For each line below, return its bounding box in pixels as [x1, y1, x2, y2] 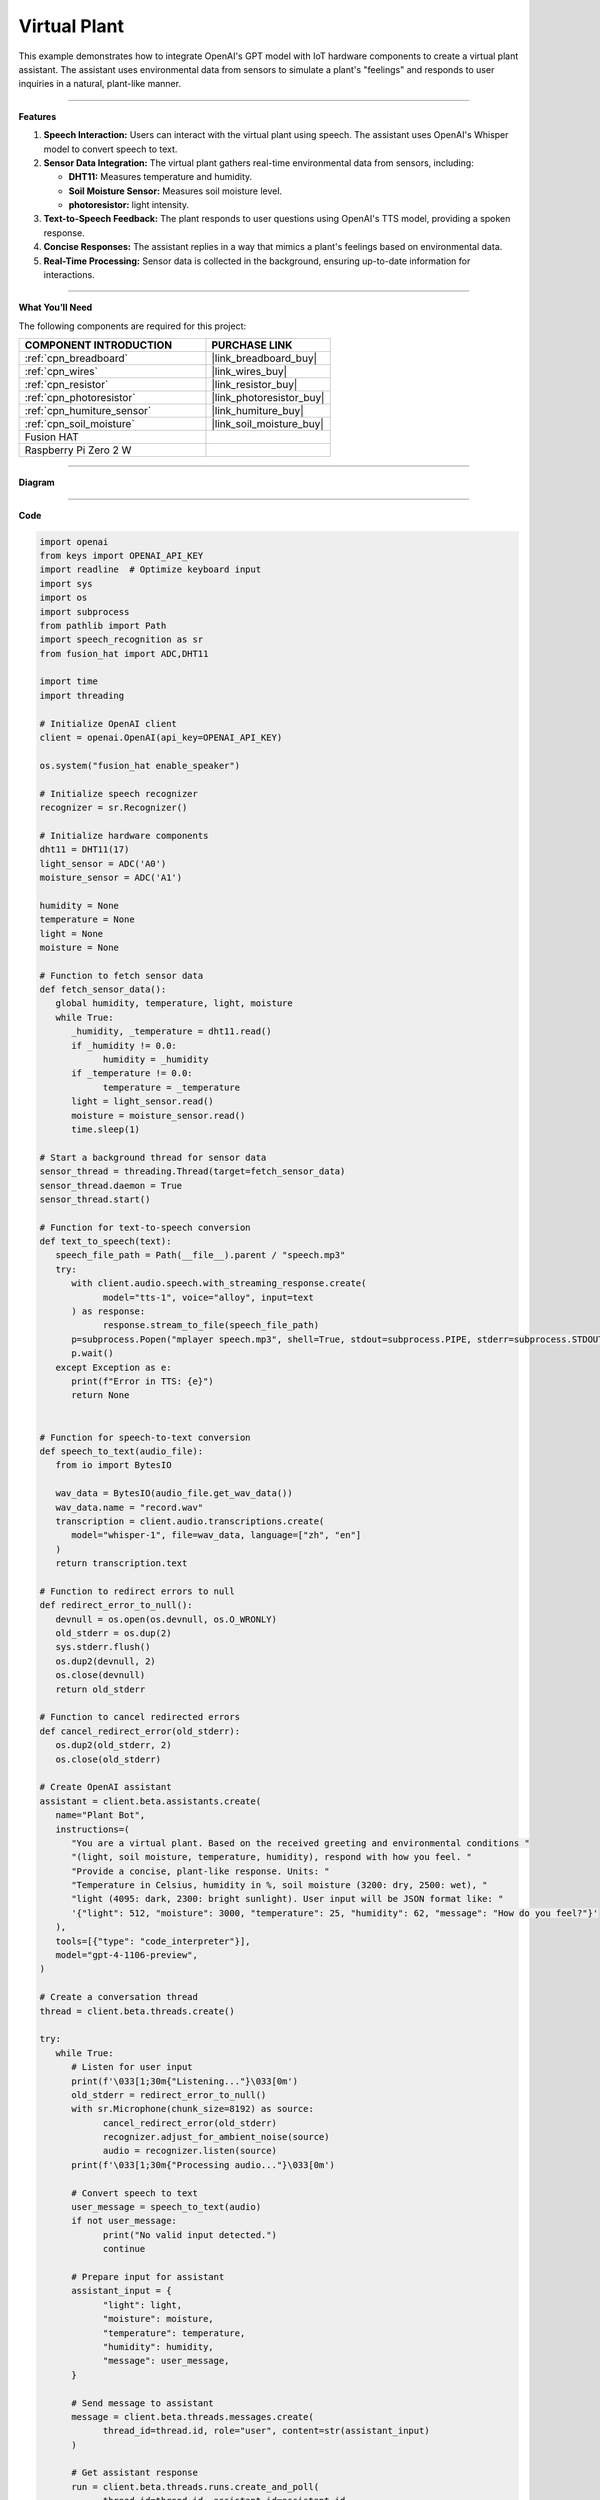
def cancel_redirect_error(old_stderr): [39, 1725, 240, 1737]
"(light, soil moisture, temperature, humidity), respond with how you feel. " [71, 1851, 472, 1863]
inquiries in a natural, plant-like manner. [18, 78, 182, 90]
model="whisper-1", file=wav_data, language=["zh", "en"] [71, 1530, 362, 1541]
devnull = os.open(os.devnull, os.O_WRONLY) [55, 1613, 277, 1625]
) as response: [71, 1306, 146, 1317]
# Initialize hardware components [39, 830, 209, 841]
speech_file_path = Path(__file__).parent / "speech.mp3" [55, 1250, 346, 1261]
